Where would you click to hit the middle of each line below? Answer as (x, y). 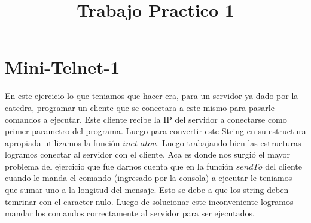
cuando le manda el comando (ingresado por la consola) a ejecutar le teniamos (149, 178)
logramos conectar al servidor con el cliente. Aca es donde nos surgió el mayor (147, 154)
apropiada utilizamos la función (62, 142)
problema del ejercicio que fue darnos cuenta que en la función (119, 166)
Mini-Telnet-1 (62, 67)
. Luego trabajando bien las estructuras (229, 142)
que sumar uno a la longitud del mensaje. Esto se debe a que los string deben (147, 190)
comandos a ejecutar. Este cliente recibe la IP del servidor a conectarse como (146, 119)
